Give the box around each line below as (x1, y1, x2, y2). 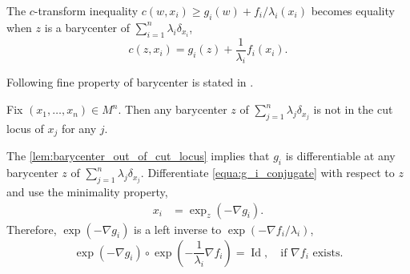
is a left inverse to (134, 220, 222, 237)
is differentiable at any (285, 147, 396, 164)
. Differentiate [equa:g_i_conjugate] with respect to (140, 164, 395, 181)
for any (61, 119, 97, 136)
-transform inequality (34, 2, 139, 18)
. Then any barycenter (118, 101, 227, 118)
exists (312, 247, 340, 259)
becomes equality (311, 2, 395, 18)
